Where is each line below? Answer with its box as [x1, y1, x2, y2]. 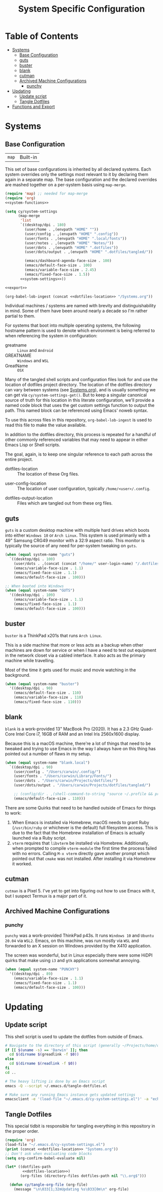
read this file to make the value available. [5, 422, 87, 428]
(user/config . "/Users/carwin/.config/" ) [14, 769, 101, 774]
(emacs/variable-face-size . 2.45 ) [24, 267, 97, 273]
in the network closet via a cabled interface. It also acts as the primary [5, 652, 146, 658]
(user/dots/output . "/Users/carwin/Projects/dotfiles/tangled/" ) [14, 783, 151, 788]
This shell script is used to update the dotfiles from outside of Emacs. [5, 1034, 144, 1039]
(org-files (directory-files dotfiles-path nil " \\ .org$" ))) [20, 1174, 147, 1178]
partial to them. [5, 313, 35, 319]
